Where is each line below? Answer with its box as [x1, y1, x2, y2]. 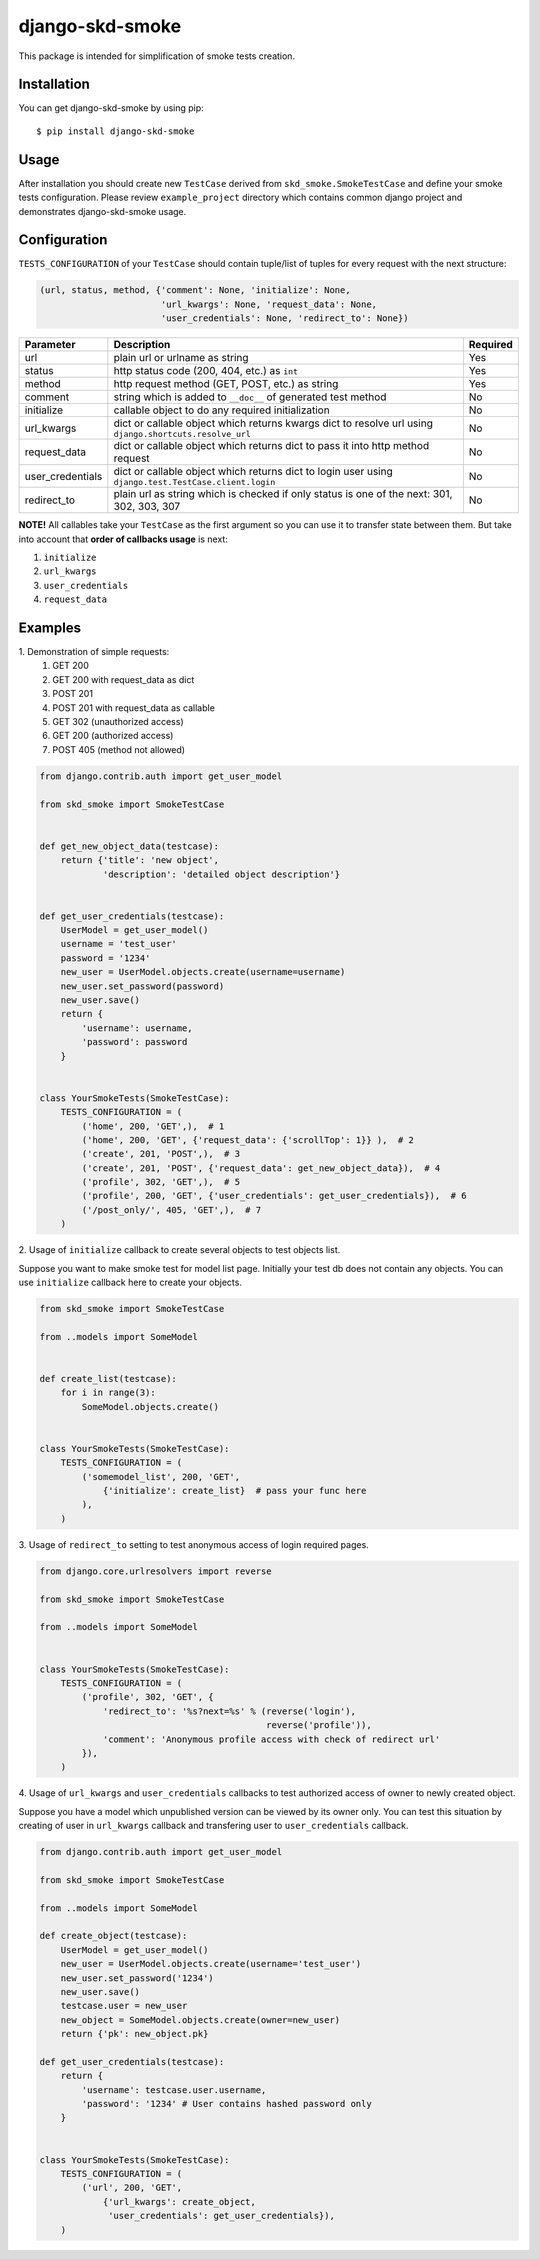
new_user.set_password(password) [60, 980, 225, 992]
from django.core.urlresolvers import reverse [39, 1565, 272, 1577]
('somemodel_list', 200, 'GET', [81, 1471, 240, 1482]
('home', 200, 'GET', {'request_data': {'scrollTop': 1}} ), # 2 [81, 1134, 415, 1145]
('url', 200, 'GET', [81, 2182, 183, 2194]
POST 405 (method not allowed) [52, 743, 185, 755]
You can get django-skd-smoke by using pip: [18, 102, 204, 114]
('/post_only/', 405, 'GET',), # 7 [81, 1204, 262, 1215]
